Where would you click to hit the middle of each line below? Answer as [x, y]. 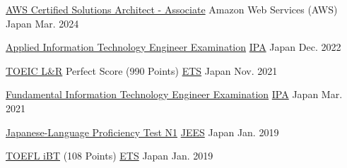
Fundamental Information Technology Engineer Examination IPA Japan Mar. [174, 94]
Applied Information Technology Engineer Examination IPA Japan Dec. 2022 [173, 47]
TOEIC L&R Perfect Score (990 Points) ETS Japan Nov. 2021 [142, 70]
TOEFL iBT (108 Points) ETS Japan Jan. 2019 [110, 156]
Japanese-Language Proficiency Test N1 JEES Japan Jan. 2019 [142, 132]
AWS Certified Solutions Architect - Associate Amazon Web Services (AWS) [172, 9]
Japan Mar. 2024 [42, 23]
